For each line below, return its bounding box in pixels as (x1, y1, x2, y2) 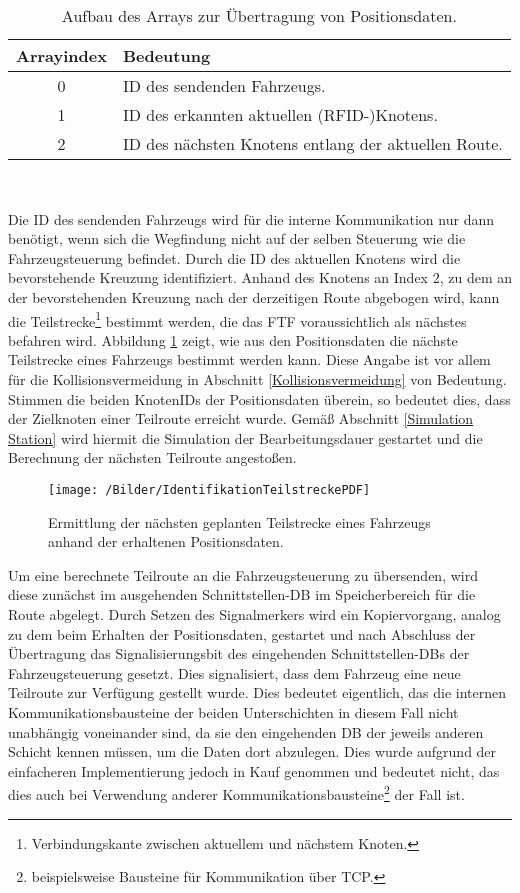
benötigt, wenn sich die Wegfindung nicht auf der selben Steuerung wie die (8, 228, 466, 249)
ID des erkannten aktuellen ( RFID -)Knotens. (122, 103, 438, 126)
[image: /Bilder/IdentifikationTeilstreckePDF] (48, 482, 371, 497)
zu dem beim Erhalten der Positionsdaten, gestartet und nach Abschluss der (8, 623, 476, 644)
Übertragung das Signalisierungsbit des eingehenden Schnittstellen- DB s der (8, 643, 470, 664)
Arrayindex (16, 44, 107, 67)
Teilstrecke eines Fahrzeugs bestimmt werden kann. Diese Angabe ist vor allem (8, 349, 491, 370)
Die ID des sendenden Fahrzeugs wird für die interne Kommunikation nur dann (8, 208, 494, 229)
